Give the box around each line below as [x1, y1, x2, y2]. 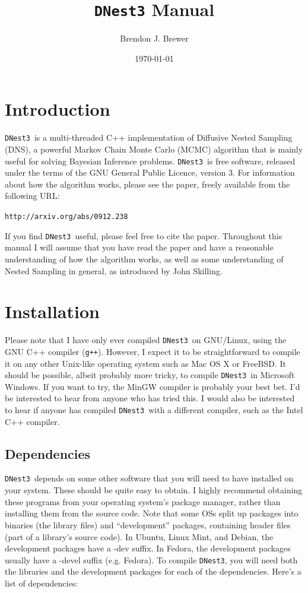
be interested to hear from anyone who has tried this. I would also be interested [5, 392, 295, 404]
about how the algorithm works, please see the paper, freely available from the [5, 177, 290, 190]
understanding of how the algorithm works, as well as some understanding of [5, 252, 284, 265]
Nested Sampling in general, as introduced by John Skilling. [5, 264, 223, 277]
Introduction [5, 97, 110, 121]
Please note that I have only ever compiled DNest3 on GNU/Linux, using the [5, 334, 287, 346]
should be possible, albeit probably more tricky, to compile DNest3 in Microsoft [5, 369, 295, 381]
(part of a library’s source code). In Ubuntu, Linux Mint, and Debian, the [5, 530, 274, 543]
